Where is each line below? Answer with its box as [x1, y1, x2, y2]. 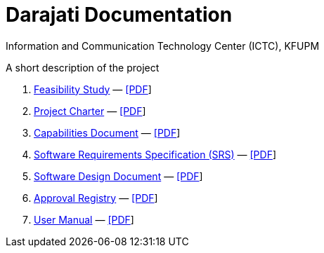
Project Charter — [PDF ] [34, 104, 146, 117]
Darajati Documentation [6, 3, 233, 27]
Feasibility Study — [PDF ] [34, 83, 152, 95]
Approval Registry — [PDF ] [34, 191, 158, 204]
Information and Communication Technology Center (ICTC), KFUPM [6, 39, 320, 52]
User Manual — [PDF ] [34, 213, 134, 226]
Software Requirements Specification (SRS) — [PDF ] [34, 148, 277, 160]
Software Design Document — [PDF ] [34, 170, 203, 182]
